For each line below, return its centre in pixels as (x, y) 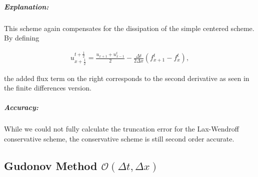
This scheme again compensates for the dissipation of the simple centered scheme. (129, 28)
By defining (22, 38)
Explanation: (26, 6)
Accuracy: (21, 107)
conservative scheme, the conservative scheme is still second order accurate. (119, 139)
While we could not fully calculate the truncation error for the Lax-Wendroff (121, 129)
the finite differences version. (48, 88)
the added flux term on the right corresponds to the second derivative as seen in (127, 78)
